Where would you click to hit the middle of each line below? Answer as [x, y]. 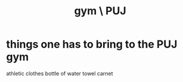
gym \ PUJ [100, 11]
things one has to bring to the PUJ [92, 44]
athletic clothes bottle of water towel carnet [60, 73]
